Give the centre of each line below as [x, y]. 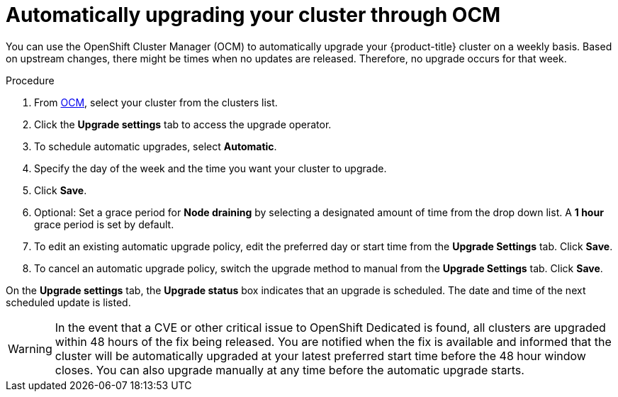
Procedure [30, 80]
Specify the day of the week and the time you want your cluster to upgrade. [210, 168]
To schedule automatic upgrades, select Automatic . [156, 146]
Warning [30, 348]
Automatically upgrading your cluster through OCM [253, 15]
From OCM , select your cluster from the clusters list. [156, 102]
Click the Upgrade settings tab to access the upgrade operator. [183, 124]
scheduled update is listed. [68, 302]
